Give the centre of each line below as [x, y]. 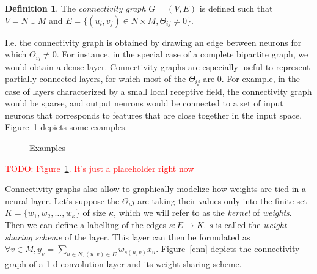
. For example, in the [261, 79]
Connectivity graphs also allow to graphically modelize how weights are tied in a [156, 189]
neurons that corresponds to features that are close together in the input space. [154, 115]
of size [94, 213]
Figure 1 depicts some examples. [66, 127]
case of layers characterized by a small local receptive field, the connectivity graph [158, 91]
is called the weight [251, 225]
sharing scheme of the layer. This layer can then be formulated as [128, 236]
